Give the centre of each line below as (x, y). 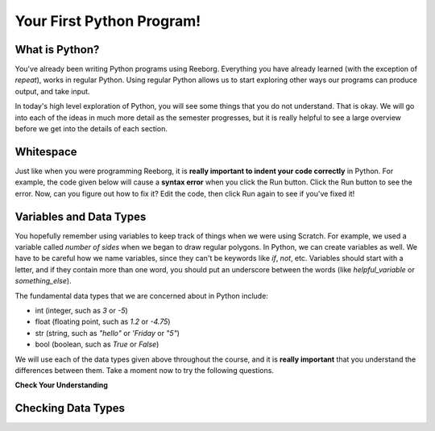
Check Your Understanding (61, 385)
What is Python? (57, 50)
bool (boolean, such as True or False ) (97, 344)
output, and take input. (52, 91)
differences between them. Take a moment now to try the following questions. (144, 370)
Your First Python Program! (108, 21)
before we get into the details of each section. (91, 129)
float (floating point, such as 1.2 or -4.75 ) (103, 321)
